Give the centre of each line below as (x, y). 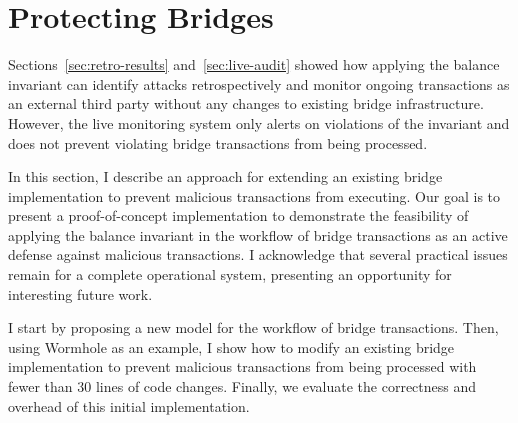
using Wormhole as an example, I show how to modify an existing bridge (231, 346)
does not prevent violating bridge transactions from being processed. (218, 142)
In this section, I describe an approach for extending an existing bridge (225, 176)
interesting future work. (80, 293)
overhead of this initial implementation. (129, 405)
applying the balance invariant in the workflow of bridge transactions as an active (258, 234)
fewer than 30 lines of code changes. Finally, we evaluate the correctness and (242, 386)
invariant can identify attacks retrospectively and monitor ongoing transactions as (259, 83)
